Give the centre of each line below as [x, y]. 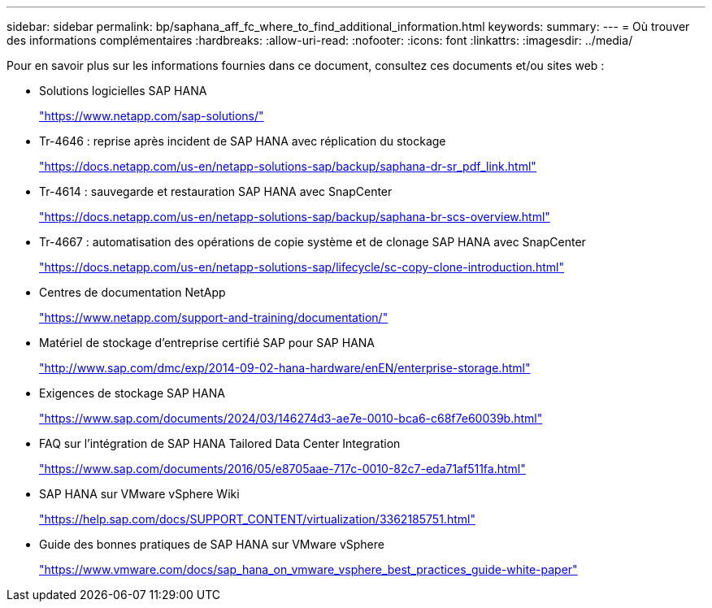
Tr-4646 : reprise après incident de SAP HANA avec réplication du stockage [243, 141]
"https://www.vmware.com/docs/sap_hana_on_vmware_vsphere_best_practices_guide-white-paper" [308, 569]
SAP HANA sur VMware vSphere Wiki [139, 494]
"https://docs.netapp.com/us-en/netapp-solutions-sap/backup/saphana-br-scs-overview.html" [295, 217]
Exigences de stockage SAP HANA [132, 393]
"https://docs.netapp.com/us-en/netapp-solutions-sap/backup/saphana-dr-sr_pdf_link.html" [288, 166]
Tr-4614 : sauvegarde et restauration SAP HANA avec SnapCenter [216, 191]
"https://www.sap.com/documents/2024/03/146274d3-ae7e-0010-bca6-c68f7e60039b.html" [291, 418]
